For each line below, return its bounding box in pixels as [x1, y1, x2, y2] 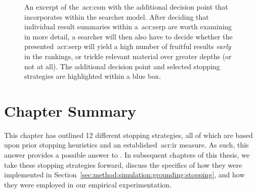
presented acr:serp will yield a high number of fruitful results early [24, 41, 231, 52]
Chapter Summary [4, 100, 137, 121]
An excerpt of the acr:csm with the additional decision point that [24, 2, 228, 12]
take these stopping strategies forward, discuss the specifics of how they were [4, 159, 242, 170]
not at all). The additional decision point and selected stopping [24, 61, 220, 71]
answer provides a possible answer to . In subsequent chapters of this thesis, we [4, 150, 250, 160]
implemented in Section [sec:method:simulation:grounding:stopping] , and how [4, 169, 245, 180]
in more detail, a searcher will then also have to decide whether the [24, 31, 233, 41]
